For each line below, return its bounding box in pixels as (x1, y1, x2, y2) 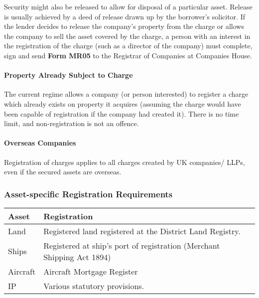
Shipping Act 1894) (43, 251, 111, 263)
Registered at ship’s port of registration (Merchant (43, 239, 220, 251)
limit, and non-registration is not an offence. (4, 118, 139, 129)
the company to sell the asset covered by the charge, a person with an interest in (4, 30, 251, 41)
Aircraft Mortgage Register (43, 265, 138, 277)
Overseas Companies (4, 138, 76, 148)
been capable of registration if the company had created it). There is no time (4, 108, 239, 119)
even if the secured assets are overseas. (4, 166, 122, 177)
